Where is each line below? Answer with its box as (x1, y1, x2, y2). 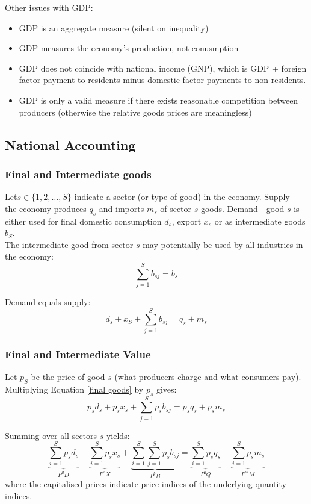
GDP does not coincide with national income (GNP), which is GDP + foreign (19, 61, 307, 74)
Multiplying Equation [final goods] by (5, 382, 144, 395)
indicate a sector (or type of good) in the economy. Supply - (74, 190, 296, 203)
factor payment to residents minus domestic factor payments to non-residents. (19, 73, 306, 86)
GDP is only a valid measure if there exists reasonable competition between (19, 93, 298, 106)
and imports (99, 202, 144, 214)
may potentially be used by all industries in (143, 238, 303, 250)
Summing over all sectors (5, 429, 97, 441)
